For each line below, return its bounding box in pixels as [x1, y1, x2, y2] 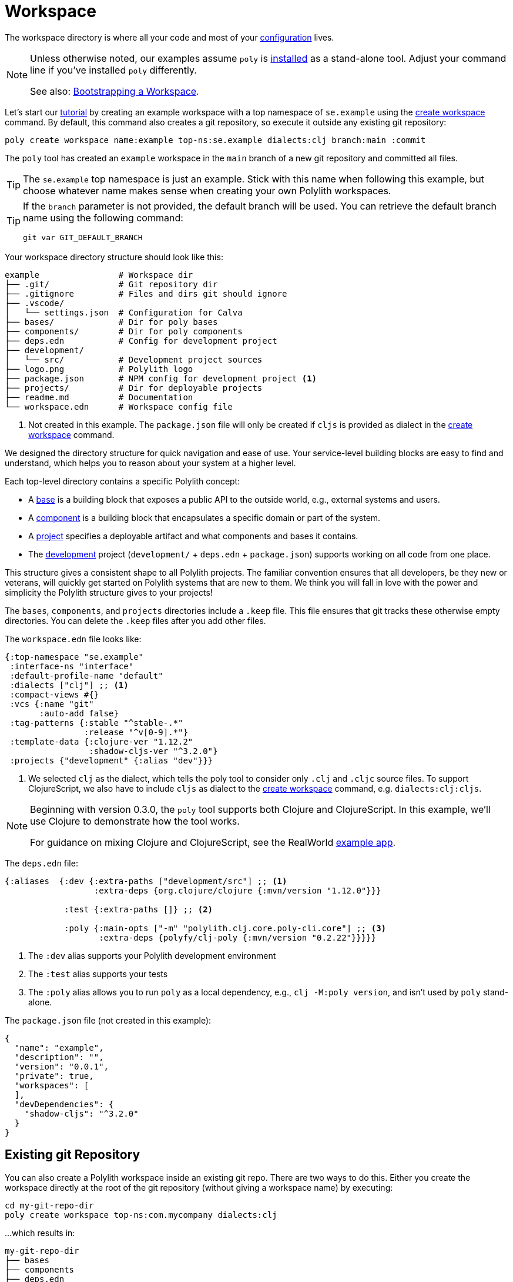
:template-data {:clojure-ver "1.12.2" [9, 736, 193, 746]
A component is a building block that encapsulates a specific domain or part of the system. [28, 512, 381, 523]
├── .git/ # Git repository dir [5, 279, 218, 289]
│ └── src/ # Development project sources [5, 354, 263, 364]
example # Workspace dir [5, 270, 193, 280]
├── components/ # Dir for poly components [5, 326, 243, 336]
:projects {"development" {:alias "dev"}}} [9, 755, 213, 765]
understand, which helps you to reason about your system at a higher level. [5, 457, 296, 468]
